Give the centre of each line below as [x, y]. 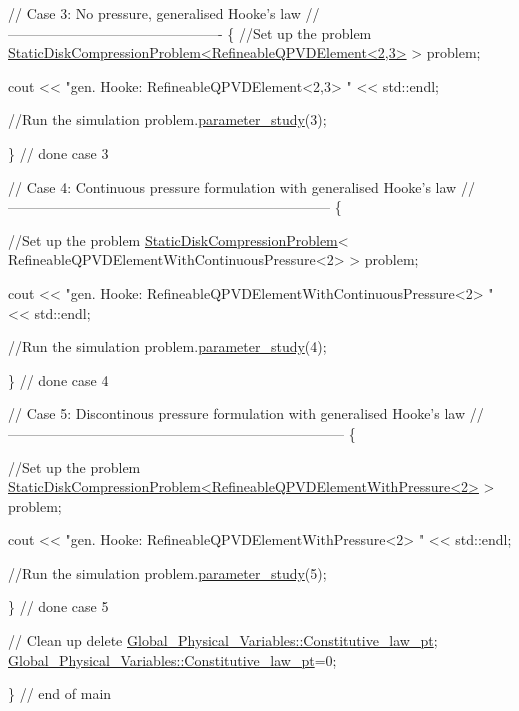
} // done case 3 [58, 152]
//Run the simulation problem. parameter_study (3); [167, 119]
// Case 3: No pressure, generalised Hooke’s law [154, 13]
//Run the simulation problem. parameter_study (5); [167, 572]
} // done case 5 [58, 606]
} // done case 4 [58, 379]
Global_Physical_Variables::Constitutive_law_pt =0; [172, 659]
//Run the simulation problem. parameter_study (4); [167, 346]
